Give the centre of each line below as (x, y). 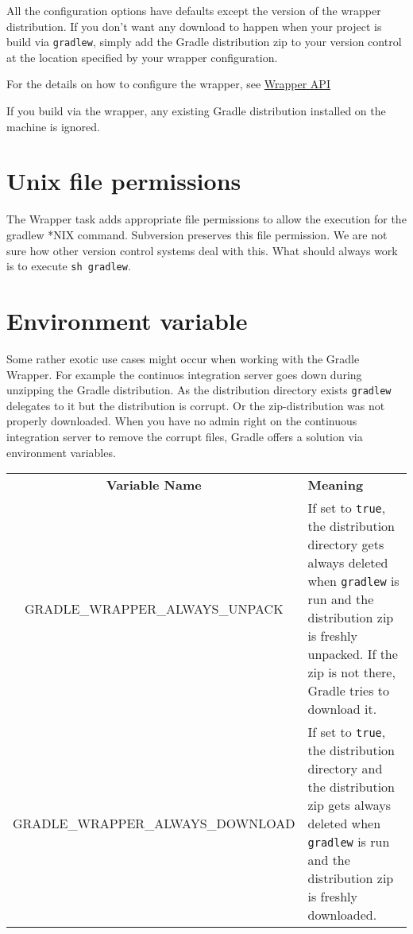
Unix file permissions (124, 181)
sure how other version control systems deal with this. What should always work (202, 250)
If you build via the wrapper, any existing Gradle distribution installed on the (196, 111)
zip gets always (349, 805)
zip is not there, (351, 672)
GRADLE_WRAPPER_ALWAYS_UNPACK (154, 608)
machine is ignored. (53, 126)
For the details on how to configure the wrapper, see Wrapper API (168, 84)
